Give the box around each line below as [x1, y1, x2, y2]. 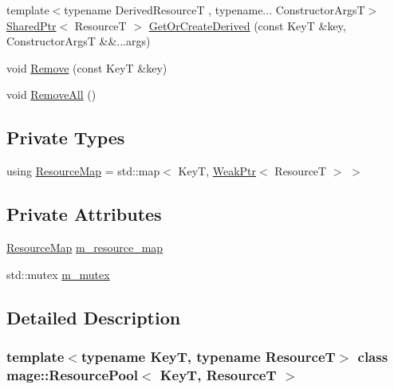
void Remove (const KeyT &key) [6, 59, 167, 76]
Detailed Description [6, 305, 181, 329]
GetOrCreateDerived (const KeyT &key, [148, 17, 346, 33]
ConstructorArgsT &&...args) [6, 33, 151, 49]
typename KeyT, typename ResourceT [81, 346, 336, 366]
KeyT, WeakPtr [178, 163, 257, 179]
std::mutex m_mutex [6, 265, 110, 282]
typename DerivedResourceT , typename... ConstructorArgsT [64, 2, 365, 18]
